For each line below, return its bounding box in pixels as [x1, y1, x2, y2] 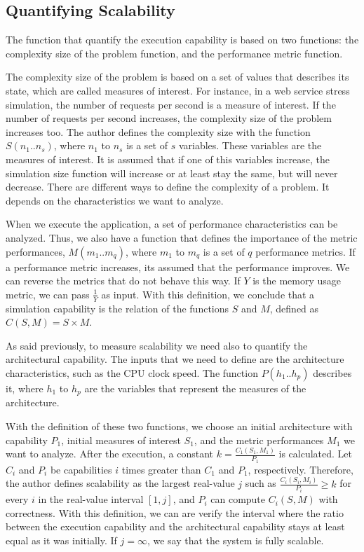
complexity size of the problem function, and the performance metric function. [6, 46, 343, 60]
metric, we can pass [6, 287, 90, 301]
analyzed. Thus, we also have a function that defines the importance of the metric [6, 230, 358, 244]
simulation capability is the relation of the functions [6, 301, 229, 315]
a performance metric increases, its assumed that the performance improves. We [6, 259, 350, 274]
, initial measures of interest [61, 432, 181, 447]
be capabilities [50, 462, 112, 476]
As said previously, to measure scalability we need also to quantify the [6, 338, 308, 352]
